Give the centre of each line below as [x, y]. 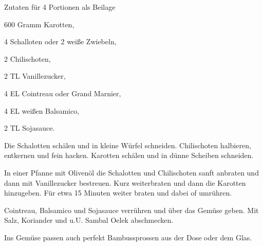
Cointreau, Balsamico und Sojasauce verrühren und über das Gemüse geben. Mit [131, 210]
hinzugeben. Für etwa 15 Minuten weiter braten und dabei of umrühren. [118, 193]
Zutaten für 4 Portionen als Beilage [60, 7]
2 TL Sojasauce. [30, 128]
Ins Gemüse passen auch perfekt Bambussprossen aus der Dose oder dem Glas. [128, 237]
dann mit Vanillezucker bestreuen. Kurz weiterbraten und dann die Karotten [125, 182]
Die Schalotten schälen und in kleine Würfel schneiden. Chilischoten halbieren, [128, 145]
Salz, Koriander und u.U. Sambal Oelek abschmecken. [89, 220]
